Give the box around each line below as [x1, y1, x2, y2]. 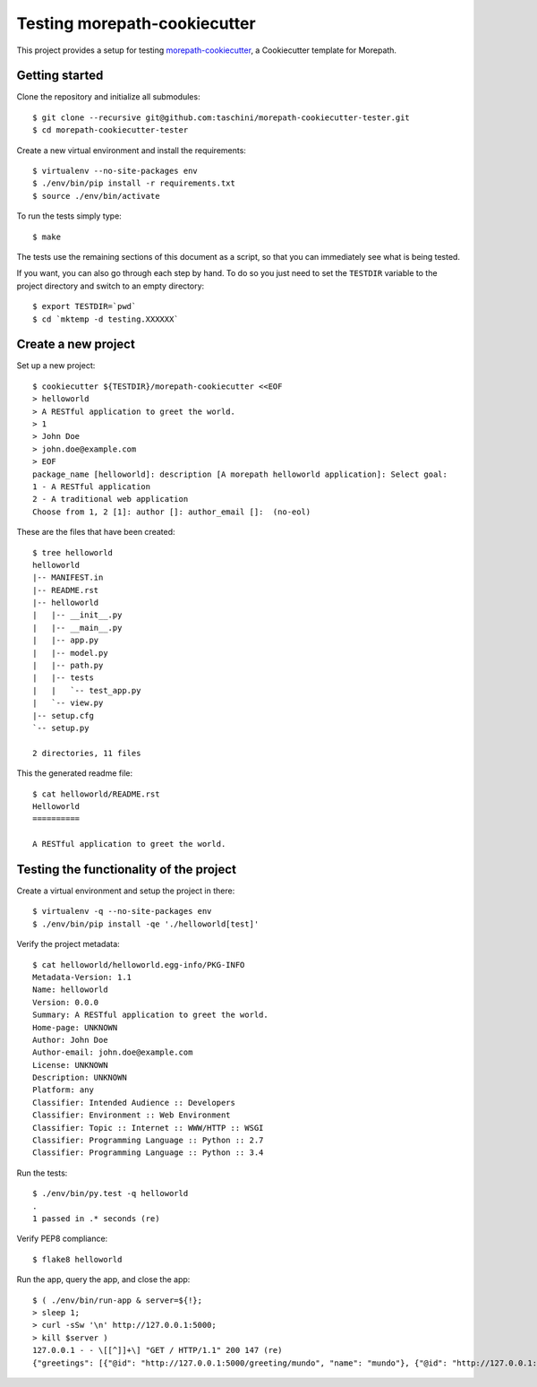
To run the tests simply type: [16, 211, 123, 221]
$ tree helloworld [32, 547, 114, 557]
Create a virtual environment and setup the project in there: [16, 885, 235, 896]
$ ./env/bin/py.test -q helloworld [32, 1188, 189, 1199]
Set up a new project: [16, 360, 96, 371]
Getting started [16, 68, 104, 83]
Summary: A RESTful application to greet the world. [32, 1010, 268, 1021]
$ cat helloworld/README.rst [32, 788, 160, 799]
